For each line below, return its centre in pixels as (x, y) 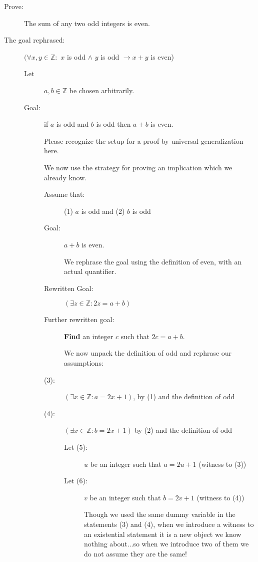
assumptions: (84, 363)
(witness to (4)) (220, 497)
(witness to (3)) (222, 464)
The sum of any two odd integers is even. (87, 23)
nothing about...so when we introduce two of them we (166, 544)
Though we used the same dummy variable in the (160, 514)
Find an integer (89, 336)
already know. (65, 177)
